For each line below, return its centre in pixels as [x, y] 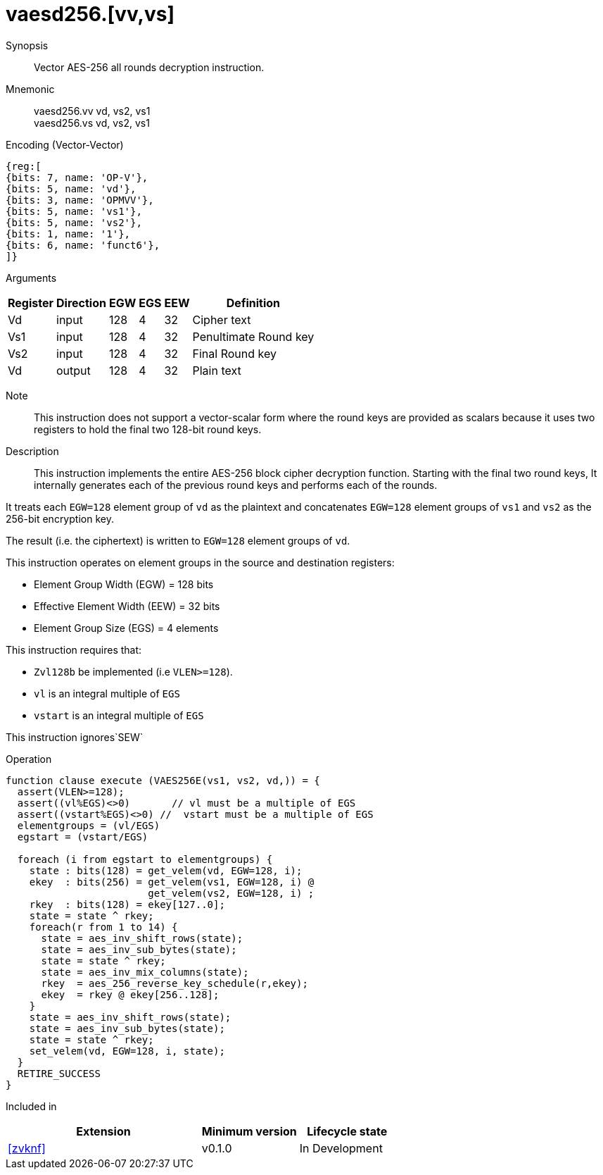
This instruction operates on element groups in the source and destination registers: [200, 562]
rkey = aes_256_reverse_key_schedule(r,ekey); [174, 983]
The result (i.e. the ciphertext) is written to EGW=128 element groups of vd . [178, 540]
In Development [341, 1148]
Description [32, 451]
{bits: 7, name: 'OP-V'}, [77, 177]
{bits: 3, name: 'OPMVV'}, [80, 200]
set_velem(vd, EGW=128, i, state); [127, 1051]
